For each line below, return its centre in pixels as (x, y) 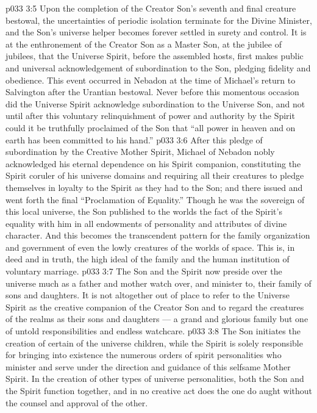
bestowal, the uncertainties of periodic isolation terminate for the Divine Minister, (159, 20)
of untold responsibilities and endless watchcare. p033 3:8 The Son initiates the (153, 331)
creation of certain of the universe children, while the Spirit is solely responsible (154, 343)
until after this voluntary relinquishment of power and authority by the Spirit (150, 116)
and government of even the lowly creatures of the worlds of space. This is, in (150, 247)
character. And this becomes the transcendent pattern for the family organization (158, 235)
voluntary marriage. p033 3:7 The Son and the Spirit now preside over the (144, 271)
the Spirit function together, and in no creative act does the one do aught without (159, 390)
